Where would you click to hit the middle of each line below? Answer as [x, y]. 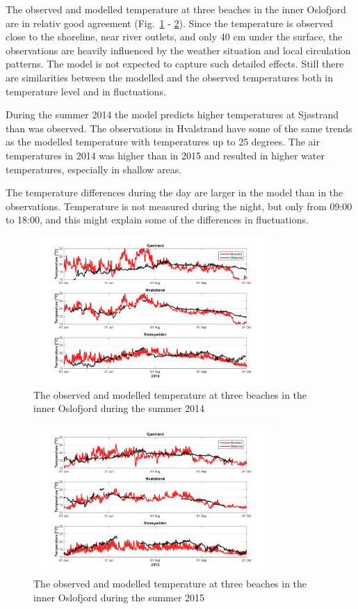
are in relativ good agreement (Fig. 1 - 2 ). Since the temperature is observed [170, 23]
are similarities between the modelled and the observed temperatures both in [170, 77]
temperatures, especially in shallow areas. [94, 169]
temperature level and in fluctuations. [86, 91]
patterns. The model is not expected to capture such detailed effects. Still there [175, 64]
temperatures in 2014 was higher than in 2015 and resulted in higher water [165, 155]
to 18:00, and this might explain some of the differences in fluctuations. [157, 220]
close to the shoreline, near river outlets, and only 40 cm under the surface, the [174, 37]
